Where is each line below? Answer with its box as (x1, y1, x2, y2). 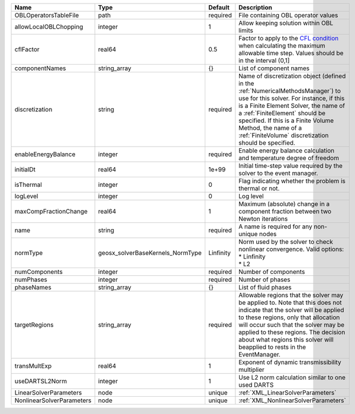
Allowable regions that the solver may (238, 291, 343, 299)
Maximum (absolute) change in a (238, 200, 330, 208)
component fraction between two (238, 208, 331, 215)
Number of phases (238, 276, 291, 284)
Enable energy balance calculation (238, 147, 334, 154)
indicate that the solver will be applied (238, 306, 344, 314)
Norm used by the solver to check (238, 238, 334, 246)
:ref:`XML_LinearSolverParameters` (238, 388, 337, 397)
